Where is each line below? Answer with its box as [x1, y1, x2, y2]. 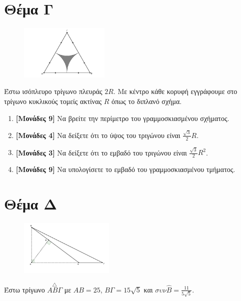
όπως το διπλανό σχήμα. [111, 95, 182, 106]
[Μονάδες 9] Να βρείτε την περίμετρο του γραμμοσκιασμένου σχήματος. [15, 112, 229, 123]
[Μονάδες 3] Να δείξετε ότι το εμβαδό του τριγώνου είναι [15, 147, 187, 157]
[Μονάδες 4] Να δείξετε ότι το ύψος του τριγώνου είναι [15, 129, 180, 140]
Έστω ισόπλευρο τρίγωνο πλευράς [4, 86, 102, 96]
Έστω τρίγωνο [4, 284, 45, 294]
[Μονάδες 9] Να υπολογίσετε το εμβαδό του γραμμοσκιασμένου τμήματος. [15, 164, 235, 174]
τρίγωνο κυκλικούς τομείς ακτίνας [4, 95, 102, 106]
